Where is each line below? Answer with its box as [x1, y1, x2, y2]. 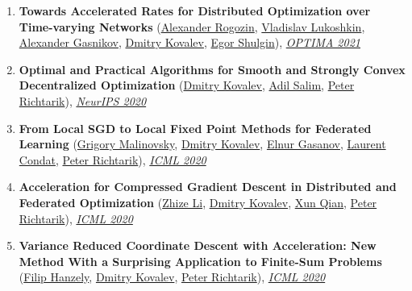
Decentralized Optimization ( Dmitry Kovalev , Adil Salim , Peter [19, 77, 355, 94]
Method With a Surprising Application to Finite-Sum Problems [19, 252, 382, 269]
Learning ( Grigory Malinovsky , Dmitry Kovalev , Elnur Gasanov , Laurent [19, 135, 386, 152]
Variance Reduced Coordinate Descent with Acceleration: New [19, 237, 377, 254]
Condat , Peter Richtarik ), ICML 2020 [19, 151, 206, 168]
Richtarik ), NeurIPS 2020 [19, 92, 147, 109]
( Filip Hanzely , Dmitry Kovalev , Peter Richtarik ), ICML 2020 [19, 268, 326, 285]
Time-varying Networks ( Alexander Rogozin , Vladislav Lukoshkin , [19, 18, 365, 35]
